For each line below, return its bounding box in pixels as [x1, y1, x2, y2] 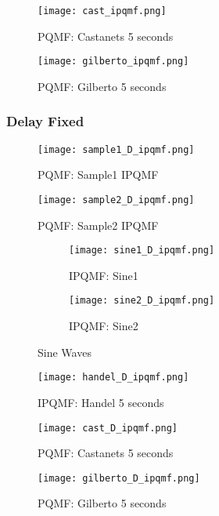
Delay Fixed [6, 111, 84, 131]
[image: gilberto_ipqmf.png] [38, 56, 189, 67]
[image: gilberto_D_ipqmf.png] [38, 472, 200, 484]
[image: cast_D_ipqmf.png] [38, 422, 178, 434]
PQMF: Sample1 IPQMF [38, 166, 159, 183]
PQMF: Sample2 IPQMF [38, 216, 159, 233]
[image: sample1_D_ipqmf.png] [38, 144, 195, 155]
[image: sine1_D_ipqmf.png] [69, 245, 215, 256]
